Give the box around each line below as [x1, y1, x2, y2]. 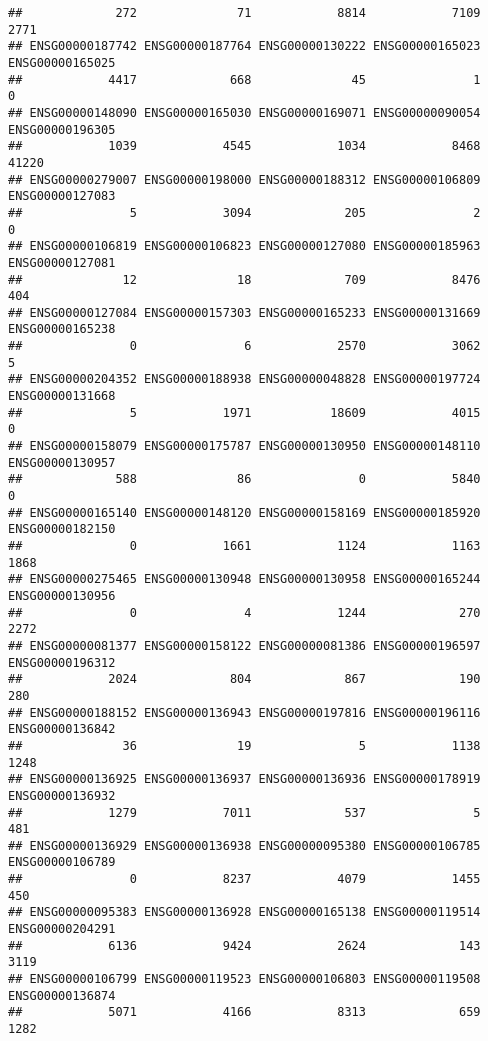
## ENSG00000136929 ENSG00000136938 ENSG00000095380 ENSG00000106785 [8, 838, 481, 853]
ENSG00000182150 [8, 522, 116, 537]
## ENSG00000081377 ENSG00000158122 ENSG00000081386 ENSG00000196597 [8, 638, 481, 653]
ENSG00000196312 [8, 655, 116, 670]
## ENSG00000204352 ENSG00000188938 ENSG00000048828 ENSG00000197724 [8, 372, 481, 387]
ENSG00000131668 [8, 389, 116, 404]
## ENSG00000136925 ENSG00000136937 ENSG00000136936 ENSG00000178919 [8, 772, 481, 787]
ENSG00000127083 [8, 189, 116, 204]
